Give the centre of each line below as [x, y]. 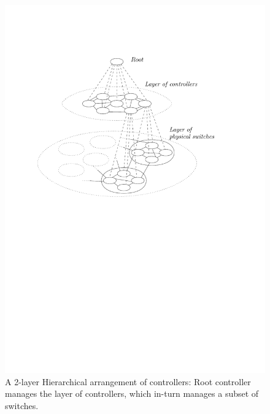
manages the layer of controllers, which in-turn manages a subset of [132, 393]
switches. [22, 405]
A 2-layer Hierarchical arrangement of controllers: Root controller [128, 381]
